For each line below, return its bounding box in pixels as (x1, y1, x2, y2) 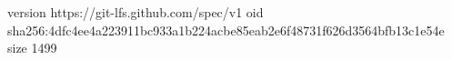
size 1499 (7, 38, 57, 57)
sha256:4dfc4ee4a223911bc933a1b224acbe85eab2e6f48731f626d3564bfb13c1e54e (7, 20, 445, 39)
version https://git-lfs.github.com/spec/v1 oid (7, 3, 264, 21)
